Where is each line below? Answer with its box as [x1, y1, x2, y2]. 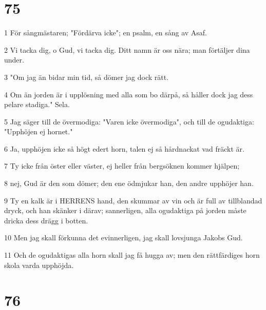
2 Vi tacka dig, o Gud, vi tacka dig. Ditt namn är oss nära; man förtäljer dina [4, 44, 250, 55]
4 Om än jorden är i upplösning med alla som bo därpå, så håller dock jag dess [4, 89, 253, 99]
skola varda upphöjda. [4, 259, 74, 270]
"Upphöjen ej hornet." [4, 126, 73, 137]
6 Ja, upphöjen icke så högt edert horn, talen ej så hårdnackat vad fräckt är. [4, 143, 245, 154]
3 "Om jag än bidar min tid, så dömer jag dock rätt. [4, 71, 169, 82]
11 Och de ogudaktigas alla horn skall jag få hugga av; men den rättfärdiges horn [4, 250, 260, 260]
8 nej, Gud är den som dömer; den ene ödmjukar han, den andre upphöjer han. [4, 178, 254, 189]
